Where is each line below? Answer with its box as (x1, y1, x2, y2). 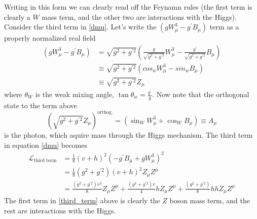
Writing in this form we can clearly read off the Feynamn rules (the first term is (4, 2, 252, 12)
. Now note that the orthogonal (152, 89, 249, 100)
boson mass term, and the (169, 195, 250, 205)
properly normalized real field (4, 33, 96, 43)
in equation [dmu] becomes (4, 139, 87, 150)
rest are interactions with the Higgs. (4, 205, 116, 215)
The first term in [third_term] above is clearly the (4, 195, 160, 205)
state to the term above (4, 100, 77, 110)
